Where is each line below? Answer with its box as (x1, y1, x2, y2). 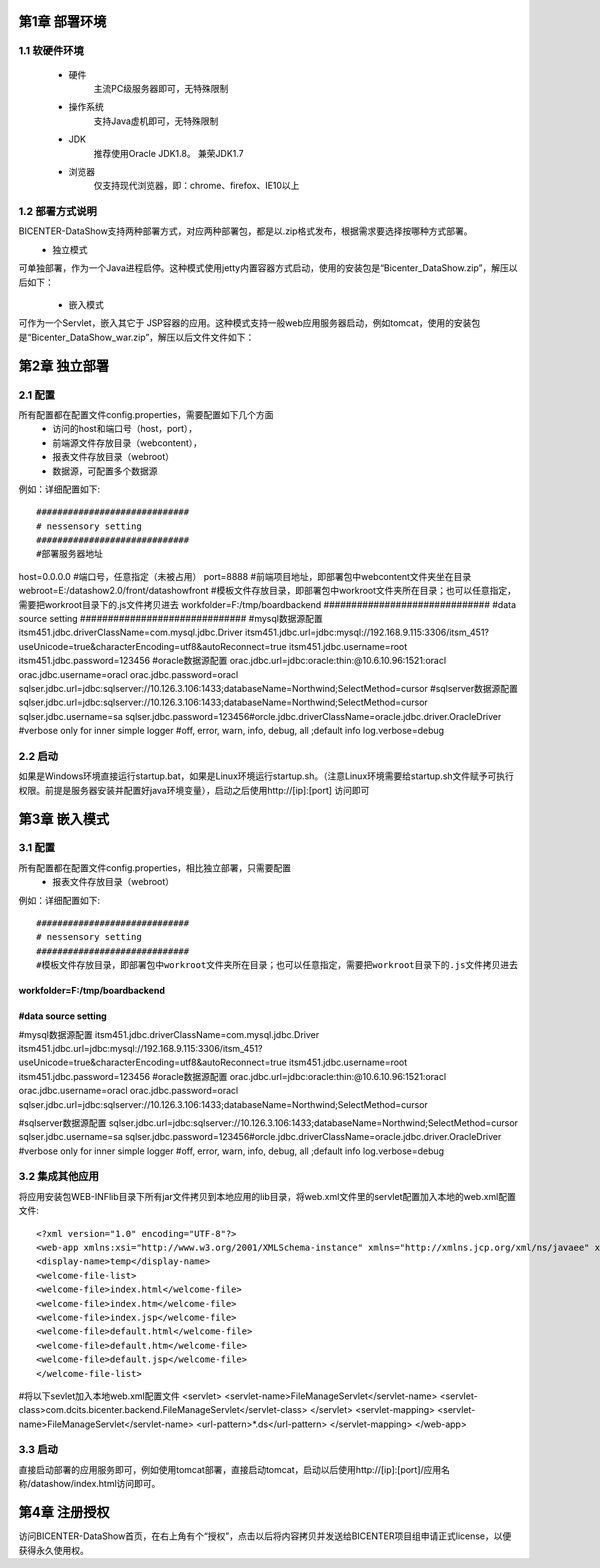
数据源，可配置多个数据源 (52, 465, 158, 477)
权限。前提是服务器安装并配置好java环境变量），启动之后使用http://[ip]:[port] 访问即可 (18, 784, 370, 796)
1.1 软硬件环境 (18, 44, 84, 58)
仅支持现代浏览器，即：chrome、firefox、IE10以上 (93, 180, 300, 192)
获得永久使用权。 (18, 1544, 89, 1556)
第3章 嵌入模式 (18, 810, 110, 827)
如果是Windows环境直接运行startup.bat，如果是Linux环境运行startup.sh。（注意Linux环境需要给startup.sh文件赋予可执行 (18, 770, 515, 782)
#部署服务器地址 (36, 548, 104, 560)
